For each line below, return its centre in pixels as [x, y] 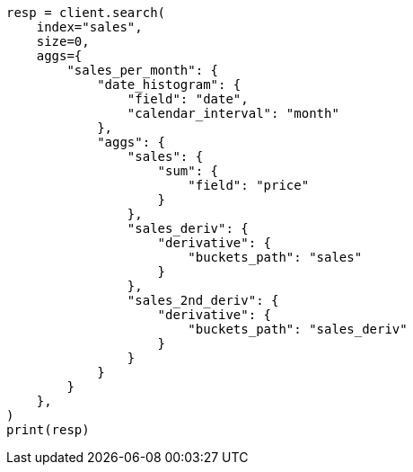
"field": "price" [249, 185]
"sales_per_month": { [143, 70]
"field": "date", [188, 99]
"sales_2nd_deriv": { [203, 300]
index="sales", [89, 27]
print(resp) [48, 430]
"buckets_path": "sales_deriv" [298, 329]
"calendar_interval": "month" [233, 113]
